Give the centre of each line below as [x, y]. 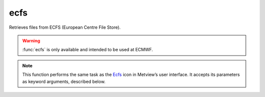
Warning [31, 40]
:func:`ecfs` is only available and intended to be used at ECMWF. [88, 50]
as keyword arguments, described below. [64, 81]
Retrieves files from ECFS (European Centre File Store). [65, 27]
